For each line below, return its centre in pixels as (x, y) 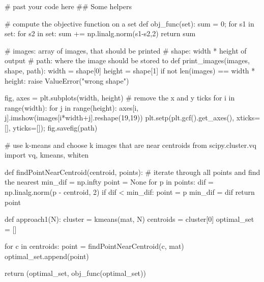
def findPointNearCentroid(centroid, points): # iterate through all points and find (133, 172)
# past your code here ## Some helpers (68, 6)
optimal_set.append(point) (47, 256)
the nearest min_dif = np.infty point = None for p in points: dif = (109, 182)
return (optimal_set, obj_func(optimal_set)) (75, 273)
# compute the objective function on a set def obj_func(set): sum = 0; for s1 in (129, 23)
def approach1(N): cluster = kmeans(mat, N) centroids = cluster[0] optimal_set (129, 219)
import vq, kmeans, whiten (47, 155)
